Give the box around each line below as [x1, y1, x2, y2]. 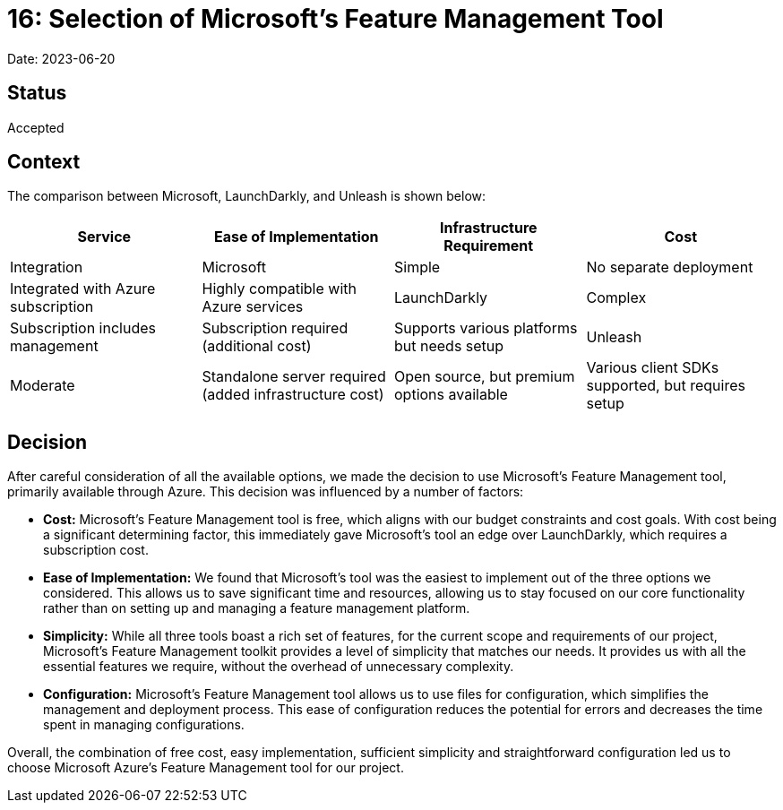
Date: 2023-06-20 [7, 50, 116, 66]
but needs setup [394, 337, 504, 356]
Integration [10, 258, 83, 277]
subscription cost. [43, 542, 149, 558]
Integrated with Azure [10, 280, 156, 298]
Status [7, 82, 67, 105]
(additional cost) [202, 337, 312, 356]
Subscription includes [10, 319, 156, 338]
